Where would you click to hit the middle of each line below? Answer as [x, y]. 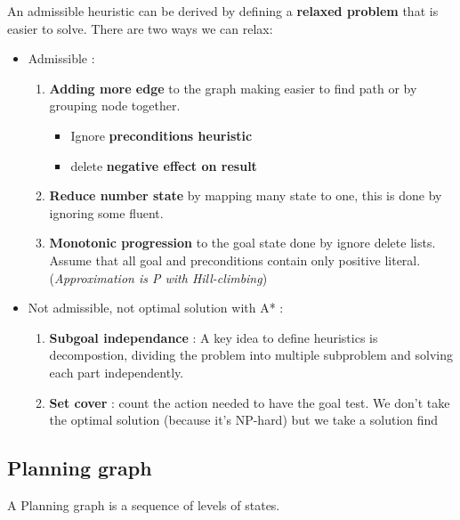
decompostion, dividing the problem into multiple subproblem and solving [251, 355]
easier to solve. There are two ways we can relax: [140, 28]
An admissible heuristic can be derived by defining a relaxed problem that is [223, 11]
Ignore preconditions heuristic [161, 135]
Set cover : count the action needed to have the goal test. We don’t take [250, 402]
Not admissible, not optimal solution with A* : [156, 308]
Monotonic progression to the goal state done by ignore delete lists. [242, 243]
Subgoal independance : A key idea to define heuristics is [214, 337]
